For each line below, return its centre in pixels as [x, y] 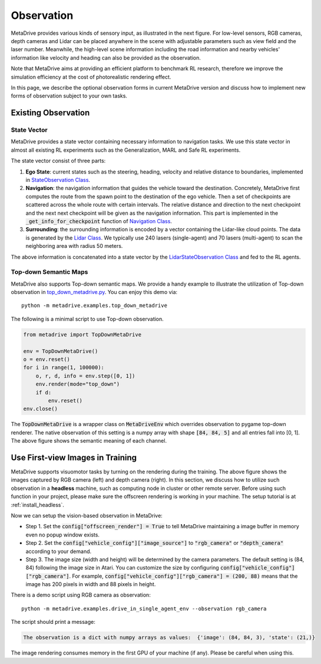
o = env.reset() [47, 359]
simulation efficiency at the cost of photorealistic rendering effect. [91, 77]
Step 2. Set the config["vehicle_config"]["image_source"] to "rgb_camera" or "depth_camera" [155, 543]
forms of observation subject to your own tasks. [69, 96]
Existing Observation [50, 113]
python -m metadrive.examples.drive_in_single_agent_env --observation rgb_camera [144, 609]
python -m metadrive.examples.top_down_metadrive [95, 306]
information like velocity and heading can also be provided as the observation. [106, 58]
